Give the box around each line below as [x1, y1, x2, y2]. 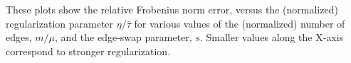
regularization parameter [6, 16, 114, 30]
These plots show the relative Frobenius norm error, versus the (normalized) [6, 2, 338, 16]
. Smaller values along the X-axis [199, 30, 344, 45]
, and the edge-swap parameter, [55, 30, 192, 45]
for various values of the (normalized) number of [134, 16, 345, 30]
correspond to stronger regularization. [6, 43, 171, 58]
